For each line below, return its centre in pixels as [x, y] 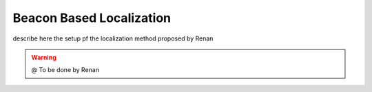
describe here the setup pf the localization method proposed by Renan [113, 38]
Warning [44, 57]
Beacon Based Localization [92, 18]
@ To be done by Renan [65, 70]
